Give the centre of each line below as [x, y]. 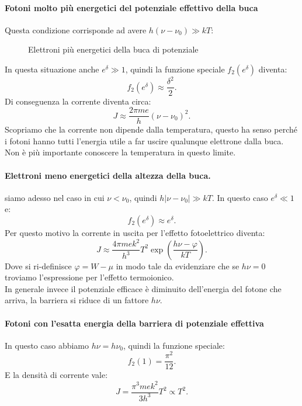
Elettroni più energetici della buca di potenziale [113, 49]
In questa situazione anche [52, 69]
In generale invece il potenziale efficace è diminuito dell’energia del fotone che [143, 288]
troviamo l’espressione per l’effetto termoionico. [89, 277]
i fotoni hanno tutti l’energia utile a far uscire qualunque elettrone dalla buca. [144, 140]
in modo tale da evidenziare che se [178, 266]
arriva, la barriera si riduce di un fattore [77, 300]
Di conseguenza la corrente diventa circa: [78, 101]
